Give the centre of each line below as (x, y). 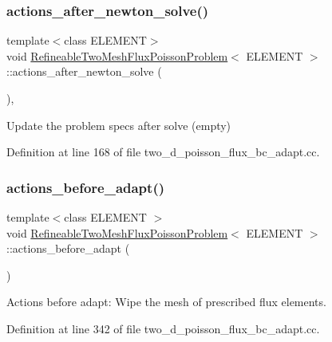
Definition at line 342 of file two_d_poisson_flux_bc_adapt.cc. (163, 328)
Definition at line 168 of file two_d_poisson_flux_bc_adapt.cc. (163, 152)
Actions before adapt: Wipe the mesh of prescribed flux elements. (166, 302)
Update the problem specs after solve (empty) (119, 125)
